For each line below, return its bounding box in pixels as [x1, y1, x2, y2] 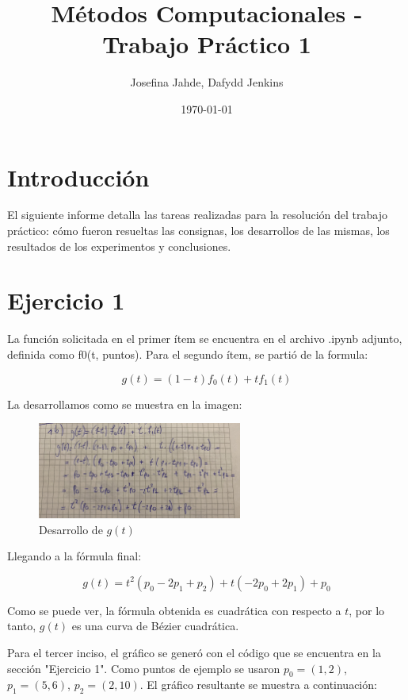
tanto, [7, 617, 36, 634]
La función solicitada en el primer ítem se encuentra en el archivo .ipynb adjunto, [7, 330, 402, 347]
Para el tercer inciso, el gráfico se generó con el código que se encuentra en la [7, 644, 381, 661]
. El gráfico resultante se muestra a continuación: [139, 676, 377, 693]
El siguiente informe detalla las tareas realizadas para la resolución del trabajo [7, 206, 387, 223]
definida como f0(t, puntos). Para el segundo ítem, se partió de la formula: [7, 345, 368, 362]
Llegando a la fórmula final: [7, 548, 142, 564]
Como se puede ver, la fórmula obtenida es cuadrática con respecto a [7, 602, 341, 618]
